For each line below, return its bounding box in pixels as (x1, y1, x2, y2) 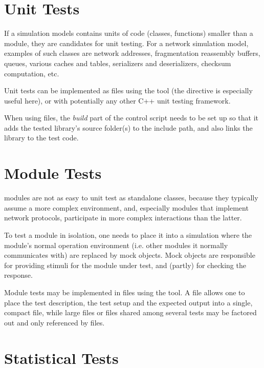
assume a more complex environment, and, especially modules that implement (4, 202, 249, 213)
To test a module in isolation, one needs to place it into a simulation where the (4, 229, 252, 240)
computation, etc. (4, 68, 59, 78)
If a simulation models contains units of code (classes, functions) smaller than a (4, 28, 253, 38)
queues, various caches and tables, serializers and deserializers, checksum (4, 57, 231, 68)
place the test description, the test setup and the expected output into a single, (4, 297, 253, 308)
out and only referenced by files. (4, 317, 105, 328)
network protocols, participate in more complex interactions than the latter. (4, 212, 242, 223)
